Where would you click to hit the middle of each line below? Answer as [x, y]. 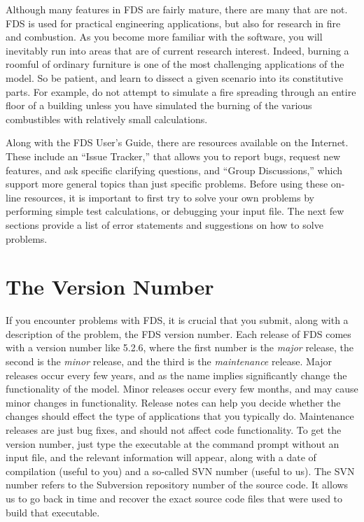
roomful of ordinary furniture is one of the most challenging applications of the [175, 64]
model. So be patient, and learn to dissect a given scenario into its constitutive [174, 77]
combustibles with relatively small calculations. [107, 119]
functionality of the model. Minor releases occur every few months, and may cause [182, 389]
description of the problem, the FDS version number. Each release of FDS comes [178, 333]
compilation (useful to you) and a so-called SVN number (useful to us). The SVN [180, 471]
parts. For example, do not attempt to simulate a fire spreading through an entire [181, 91]
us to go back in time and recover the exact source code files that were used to [174, 498]
